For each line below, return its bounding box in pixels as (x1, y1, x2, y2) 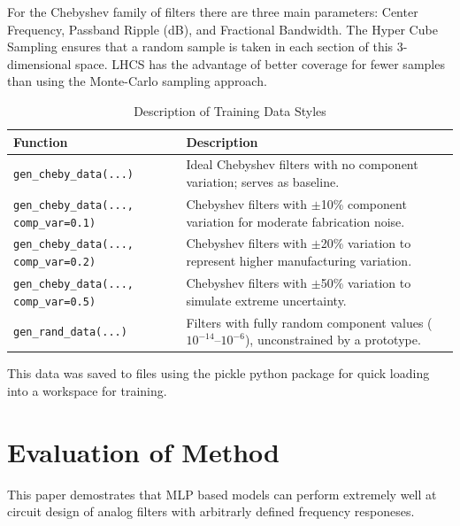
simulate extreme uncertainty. (186, 290, 347, 309)
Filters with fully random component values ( (186, 313, 433, 331)
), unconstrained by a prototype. (244, 330, 421, 349)
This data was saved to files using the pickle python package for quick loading (7, 364, 430, 383)
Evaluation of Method (7, 433, 280, 469)
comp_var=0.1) (13, 216, 96, 229)
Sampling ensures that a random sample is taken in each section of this (7, 37, 394, 56)
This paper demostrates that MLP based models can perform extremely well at (7, 484, 437, 503)
